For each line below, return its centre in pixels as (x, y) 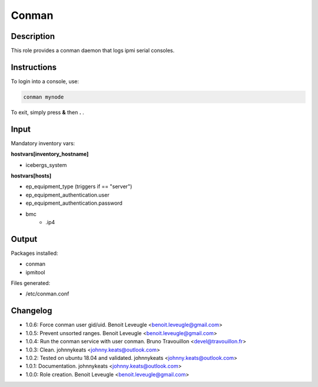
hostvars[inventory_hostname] (50, 154)
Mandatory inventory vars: (43, 143)
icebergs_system (46, 165)
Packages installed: (34, 253)
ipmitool (35, 272)
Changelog (32, 311)
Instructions (34, 67)
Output (24, 239)
